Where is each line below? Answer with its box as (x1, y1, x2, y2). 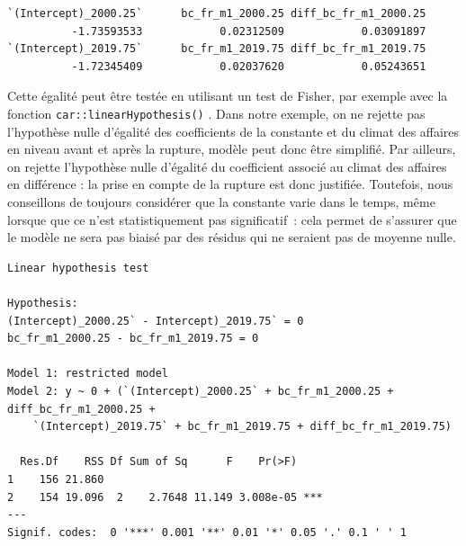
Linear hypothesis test (7, 261, 149, 274)
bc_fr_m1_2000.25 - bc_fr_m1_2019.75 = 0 (7, 332, 259, 345)
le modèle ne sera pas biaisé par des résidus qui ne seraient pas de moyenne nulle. (7, 228, 456, 246)
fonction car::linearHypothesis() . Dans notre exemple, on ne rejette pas (7, 103, 426, 122)
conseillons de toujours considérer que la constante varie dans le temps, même (7, 192, 435, 210)
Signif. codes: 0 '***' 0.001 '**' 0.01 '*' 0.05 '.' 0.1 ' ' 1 (7, 525, 407, 539)
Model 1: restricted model (7, 367, 168, 380)
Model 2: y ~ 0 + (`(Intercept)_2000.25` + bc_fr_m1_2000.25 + (7, 384, 394, 398)
